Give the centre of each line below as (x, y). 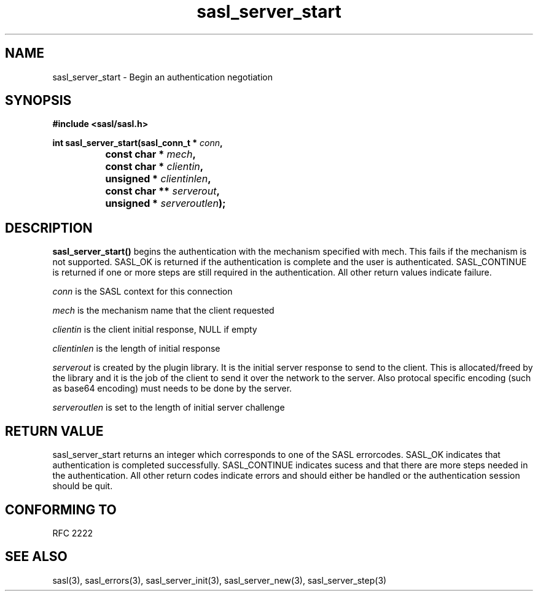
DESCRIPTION (49, 228)
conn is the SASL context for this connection (142, 292)
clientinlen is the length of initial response (136, 349)
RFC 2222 (72, 533)
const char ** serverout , (162, 191)
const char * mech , (150, 154)
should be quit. (83, 486)
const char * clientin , (154, 167)
